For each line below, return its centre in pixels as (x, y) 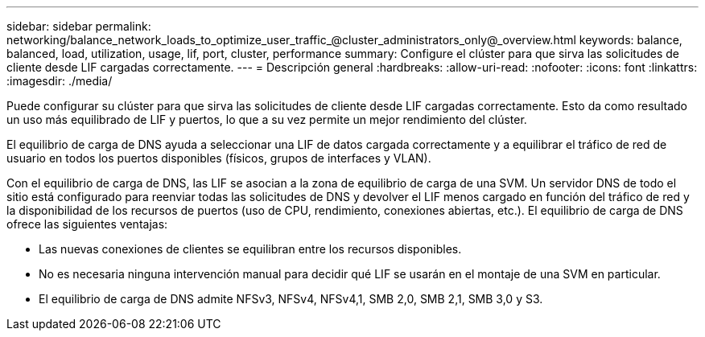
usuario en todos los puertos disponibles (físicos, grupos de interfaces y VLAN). (219, 158)
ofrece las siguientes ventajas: (87, 224)
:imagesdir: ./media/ (60, 81)
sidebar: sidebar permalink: (79, 26)
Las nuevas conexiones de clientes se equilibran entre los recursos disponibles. (250, 249)
